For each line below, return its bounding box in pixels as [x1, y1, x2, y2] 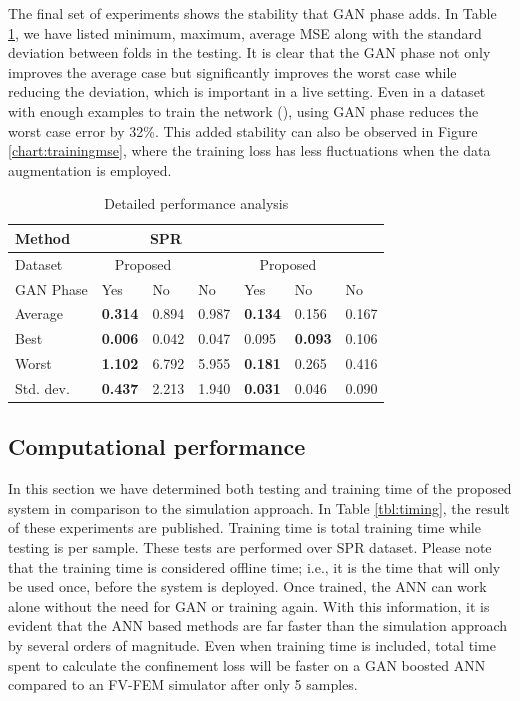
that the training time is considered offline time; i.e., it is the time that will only [8, 556, 501, 577]
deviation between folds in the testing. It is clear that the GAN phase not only [8, 42, 491, 63]
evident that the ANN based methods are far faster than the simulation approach [8, 615, 508, 636]
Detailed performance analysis [104, 193, 289, 214]
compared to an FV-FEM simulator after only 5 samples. [8, 674, 358, 695]
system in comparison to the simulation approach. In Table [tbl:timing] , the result [8, 497, 510, 518]
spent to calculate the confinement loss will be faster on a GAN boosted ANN [8, 654, 486, 675]
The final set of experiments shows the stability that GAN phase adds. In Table [8, 3, 497, 23]
